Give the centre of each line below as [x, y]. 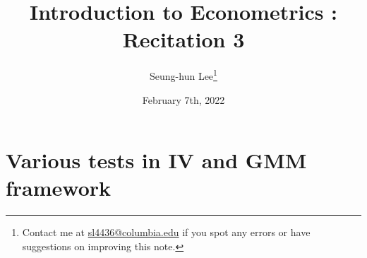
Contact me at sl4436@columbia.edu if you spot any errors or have [166, 232]
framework [59, 188]
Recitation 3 [183, 39]
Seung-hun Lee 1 [183, 75]
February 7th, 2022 [183, 99]
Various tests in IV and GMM [156, 160]
